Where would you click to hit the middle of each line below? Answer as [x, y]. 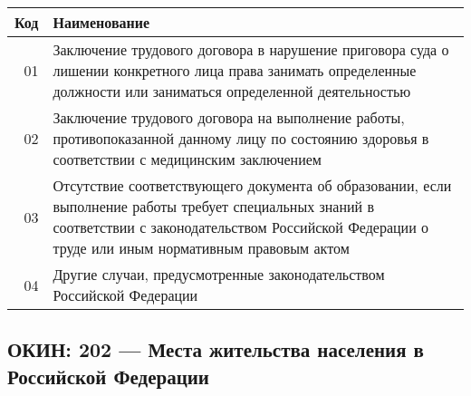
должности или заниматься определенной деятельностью [232, 91]
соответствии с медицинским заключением [187, 159]
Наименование [101, 22]
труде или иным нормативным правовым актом [201, 248]
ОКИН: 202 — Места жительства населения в [216, 349]
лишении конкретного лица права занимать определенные [235, 70]
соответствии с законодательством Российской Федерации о [241, 227]
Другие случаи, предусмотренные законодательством [219, 274]
